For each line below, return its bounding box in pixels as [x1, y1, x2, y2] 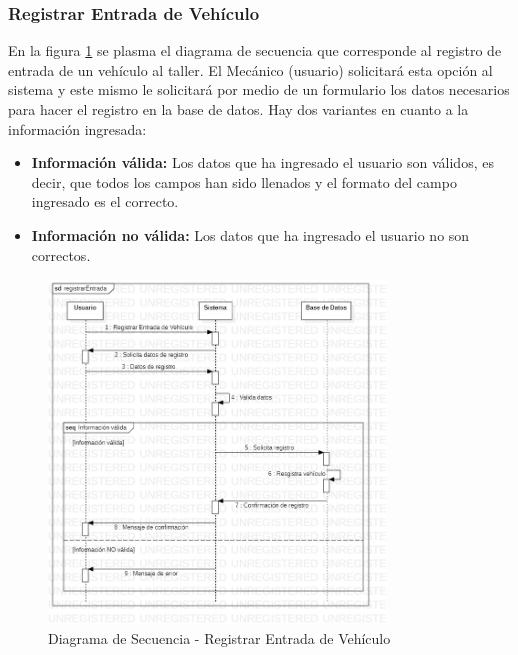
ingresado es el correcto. [31, 191, 179, 212]
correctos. [31, 244, 91, 265]
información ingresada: [8, 118, 147, 139]
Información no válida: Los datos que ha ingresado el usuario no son [31, 224, 470, 245]
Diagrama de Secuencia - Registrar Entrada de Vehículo [48, 627, 391, 648]
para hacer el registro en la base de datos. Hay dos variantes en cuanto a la [8, 99, 469, 119]
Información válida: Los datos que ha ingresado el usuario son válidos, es [31, 152, 494, 173]
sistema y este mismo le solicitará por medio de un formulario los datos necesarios [8, 79, 510, 100]
